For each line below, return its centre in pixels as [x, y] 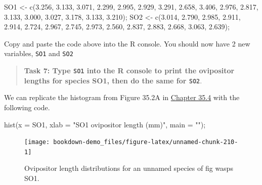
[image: [37, 142]
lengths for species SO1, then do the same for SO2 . [113, 80]
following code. [27, 107]
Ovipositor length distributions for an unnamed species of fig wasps [129, 168]
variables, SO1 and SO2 [39, 53]
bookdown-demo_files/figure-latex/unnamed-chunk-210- [146, 142]
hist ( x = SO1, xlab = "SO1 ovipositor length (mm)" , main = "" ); [105, 124]
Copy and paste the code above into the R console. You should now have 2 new [127, 43]
